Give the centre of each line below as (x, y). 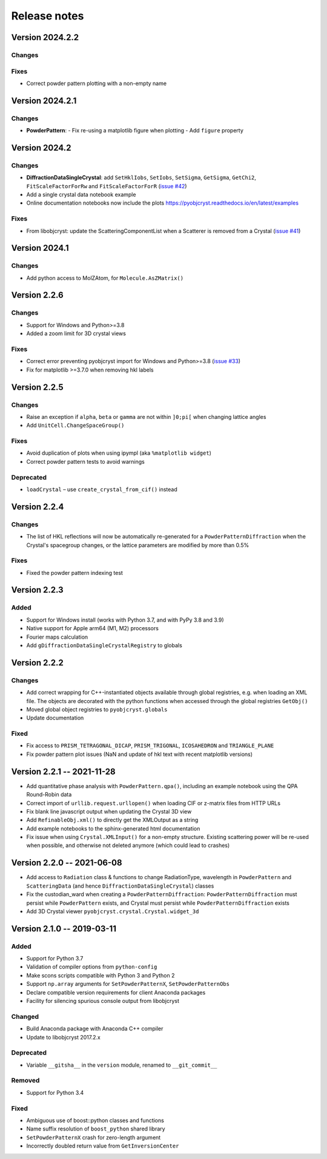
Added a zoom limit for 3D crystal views (76, 333)
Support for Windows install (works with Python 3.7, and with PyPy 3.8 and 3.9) (125, 620)
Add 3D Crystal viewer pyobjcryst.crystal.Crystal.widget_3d (113, 911)
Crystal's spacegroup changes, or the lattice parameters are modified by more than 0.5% (138, 545)
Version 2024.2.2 (45, 37)
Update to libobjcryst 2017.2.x (64, 1037)
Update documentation (55, 718)
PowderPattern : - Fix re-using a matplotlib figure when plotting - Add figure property (135, 131)
